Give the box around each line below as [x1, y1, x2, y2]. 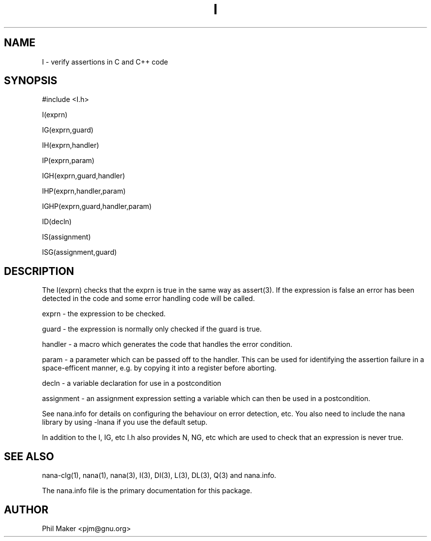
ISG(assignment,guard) [42, 248, 117, 257]
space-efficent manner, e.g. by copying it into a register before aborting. [42, 364, 277, 372]
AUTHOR [4, 503, 49, 516]
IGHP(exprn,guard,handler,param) [42, 202, 152, 211]
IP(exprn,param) [42, 156, 94, 165]
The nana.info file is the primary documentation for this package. [42, 486, 252, 495]
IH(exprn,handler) [42, 141, 99, 150]
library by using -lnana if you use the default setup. [42, 418, 208, 427]
